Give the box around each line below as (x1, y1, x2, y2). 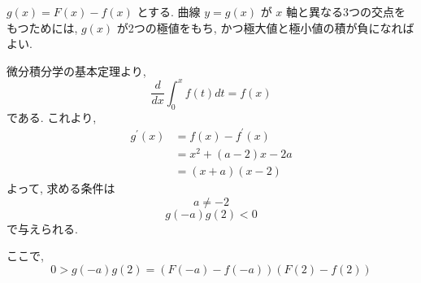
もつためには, (7, 19, 78, 36)
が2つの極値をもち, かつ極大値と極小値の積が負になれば (116, 19, 414, 36)
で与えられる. (7, 220, 78, 237)
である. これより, (7, 108, 97, 125)
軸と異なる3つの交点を (285, 3, 406, 20)
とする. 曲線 (137, 3, 201, 20)
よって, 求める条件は (7, 179, 115, 196)
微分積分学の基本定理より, (7, 62, 146, 79)
